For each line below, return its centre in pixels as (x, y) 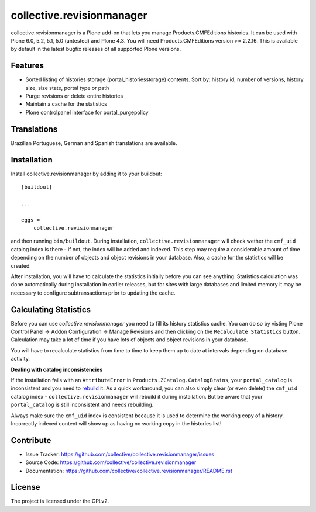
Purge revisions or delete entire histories (74, 96)
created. (21, 265)
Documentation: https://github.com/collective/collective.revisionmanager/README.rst (129, 471)
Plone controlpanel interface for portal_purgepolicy (87, 112)
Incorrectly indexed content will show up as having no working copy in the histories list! (116, 423)
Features (27, 66)
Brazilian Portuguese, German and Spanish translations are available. (94, 143)
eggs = (31, 220)
